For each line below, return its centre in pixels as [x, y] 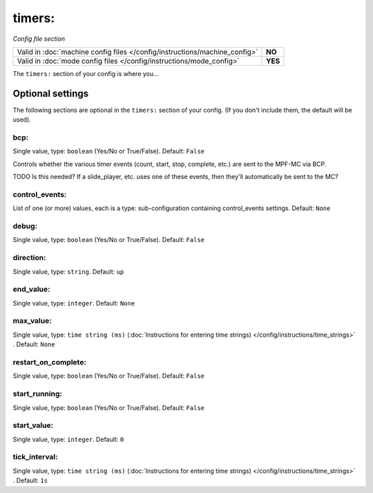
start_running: [37, 394]
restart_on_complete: [49, 362]
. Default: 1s [30, 481]
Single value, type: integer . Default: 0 [68, 439]
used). [22, 120]
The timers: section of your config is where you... [86, 73]
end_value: [32, 289]
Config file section [39, 39]
